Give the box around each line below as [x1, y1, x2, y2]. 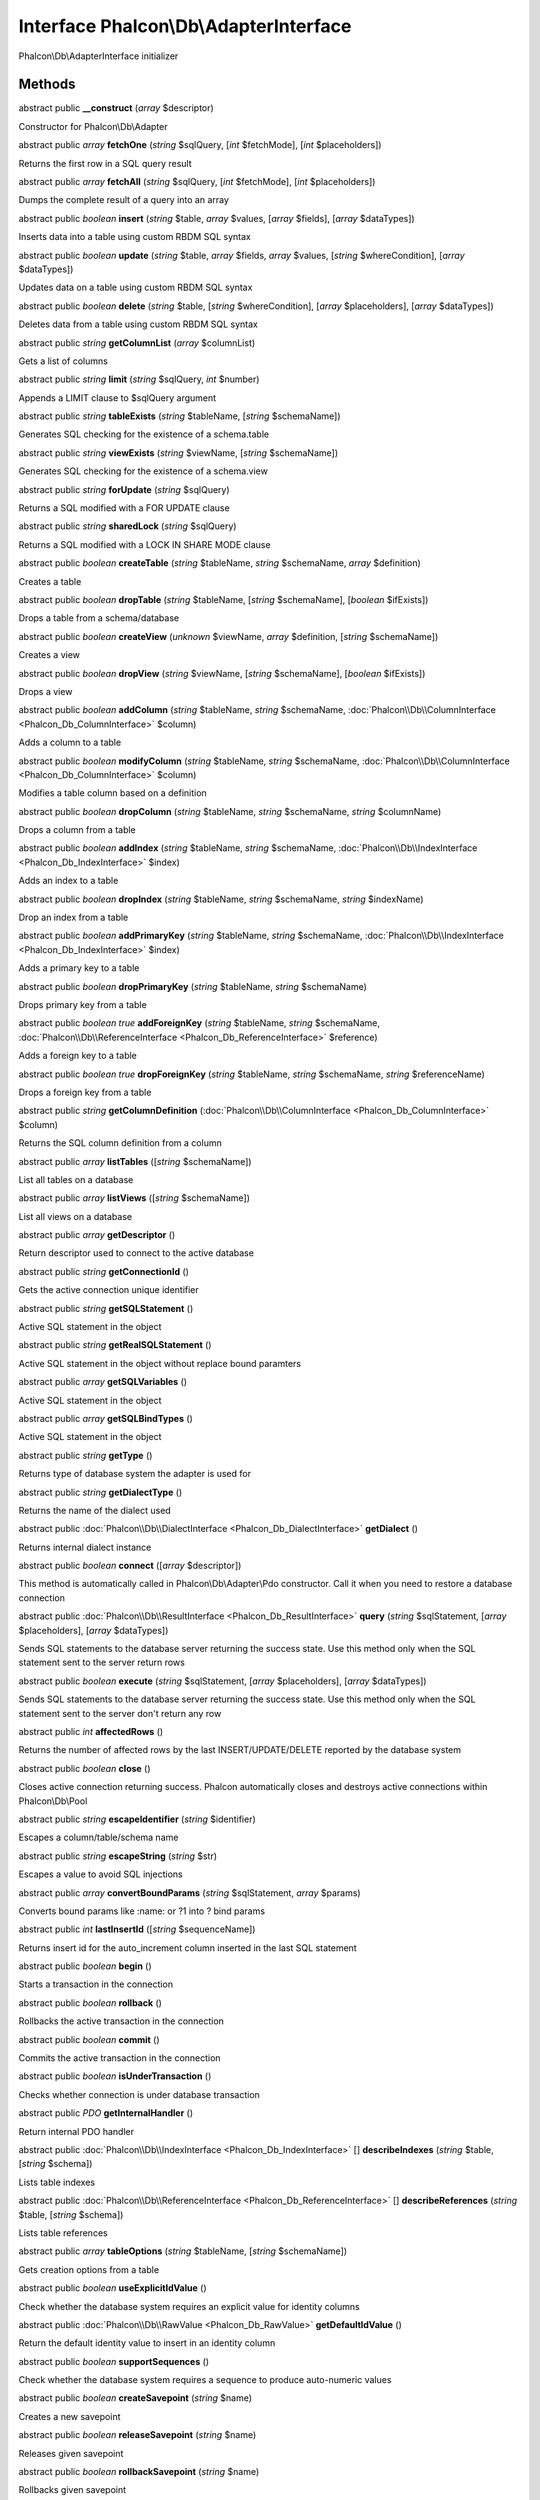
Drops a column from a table [18, 824, 137, 836]
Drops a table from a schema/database [18, 612, 180, 624]
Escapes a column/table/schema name [18, 1831, 179, 1844]
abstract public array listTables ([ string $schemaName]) [18, 1155, 252, 1167]
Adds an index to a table [18, 875, 119, 887]
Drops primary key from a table [18, 998, 147, 1010]
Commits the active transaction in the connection [18, 2052, 221, 2064]
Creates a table [18, 575, 82, 587]
